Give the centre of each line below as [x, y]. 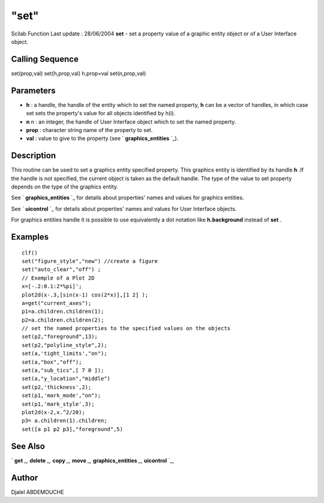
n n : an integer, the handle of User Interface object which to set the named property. [131, 122]
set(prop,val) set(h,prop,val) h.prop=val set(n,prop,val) [79, 73]
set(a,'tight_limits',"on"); [64, 354]
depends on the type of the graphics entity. [64, 187]
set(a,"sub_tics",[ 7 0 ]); [63, 370]
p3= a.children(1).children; [64, 421]
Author [25, 477]
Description [34, 156]
